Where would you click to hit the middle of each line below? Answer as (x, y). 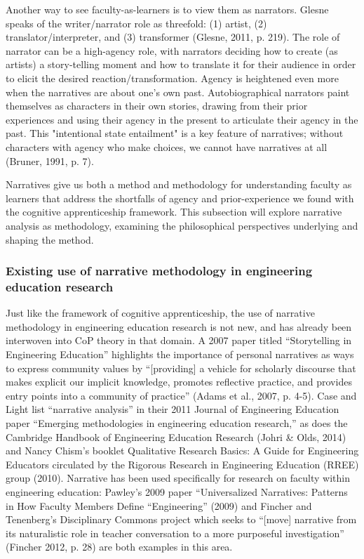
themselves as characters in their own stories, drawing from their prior (157, 106)
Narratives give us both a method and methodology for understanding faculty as (179, 184)
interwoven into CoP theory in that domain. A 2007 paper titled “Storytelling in (179, 340)
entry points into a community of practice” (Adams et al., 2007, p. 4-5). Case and (181, 395)
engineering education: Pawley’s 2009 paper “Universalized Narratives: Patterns (177, 491)
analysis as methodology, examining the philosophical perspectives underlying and (182, 225)
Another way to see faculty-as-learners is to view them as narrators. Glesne (167, 9)
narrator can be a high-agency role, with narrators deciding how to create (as (172, 50)
